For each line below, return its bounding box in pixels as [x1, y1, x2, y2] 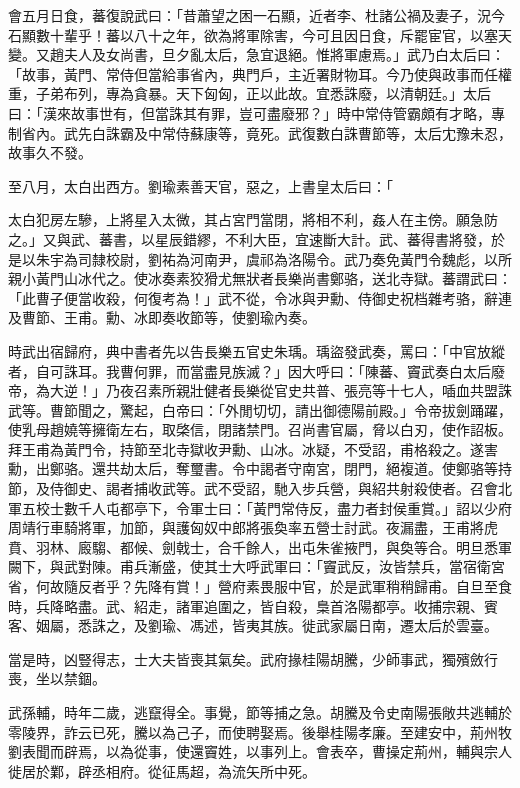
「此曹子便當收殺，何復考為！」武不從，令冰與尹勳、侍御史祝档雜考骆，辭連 [8, 287, 512, 308]
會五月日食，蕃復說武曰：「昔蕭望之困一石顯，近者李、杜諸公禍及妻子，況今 [8, 5, 505, 25]
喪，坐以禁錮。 [8, 668, 106, 689]
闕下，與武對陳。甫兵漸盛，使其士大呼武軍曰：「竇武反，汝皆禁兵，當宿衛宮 [8, 556, 505, 577]
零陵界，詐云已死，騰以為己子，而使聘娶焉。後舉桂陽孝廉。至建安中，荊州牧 [8, 721, 512, 742]
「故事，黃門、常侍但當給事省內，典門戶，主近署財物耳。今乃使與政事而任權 [8, 63, 512, 84]
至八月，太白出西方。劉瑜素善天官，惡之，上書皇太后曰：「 [8, 175, 393, 196]
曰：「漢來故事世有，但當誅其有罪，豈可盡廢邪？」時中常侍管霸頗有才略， [8, 102, 491, 123]
